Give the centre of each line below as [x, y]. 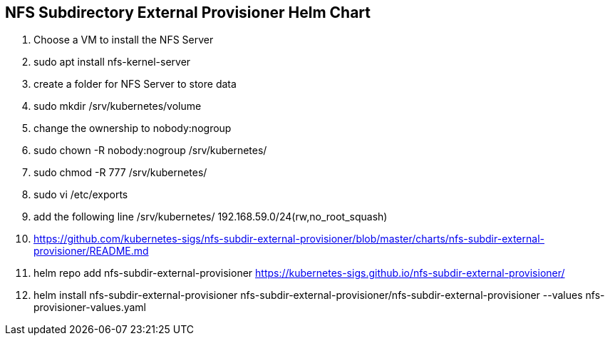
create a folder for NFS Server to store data [135, 84]
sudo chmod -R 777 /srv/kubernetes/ [120, 173]
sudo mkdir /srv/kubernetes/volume [118, 106]
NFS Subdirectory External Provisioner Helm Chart [188, 12]
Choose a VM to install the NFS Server [124, 40]
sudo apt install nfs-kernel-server [112, 62]
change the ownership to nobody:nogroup [133, 128]
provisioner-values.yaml [90, 307]
